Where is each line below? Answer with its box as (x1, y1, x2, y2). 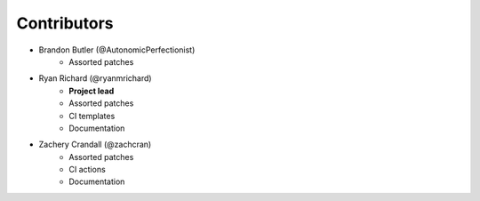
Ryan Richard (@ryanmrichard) (38, 73, 152, 84)
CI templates (68, 110, 116, 121)
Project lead (68, 85, 115, 96)
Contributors (16, 13, 115, 33)
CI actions (68, 165, 106, 175)
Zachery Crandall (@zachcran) (38, 139, 152, 150)
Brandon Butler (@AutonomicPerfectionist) (38, 44, 196, 55)
